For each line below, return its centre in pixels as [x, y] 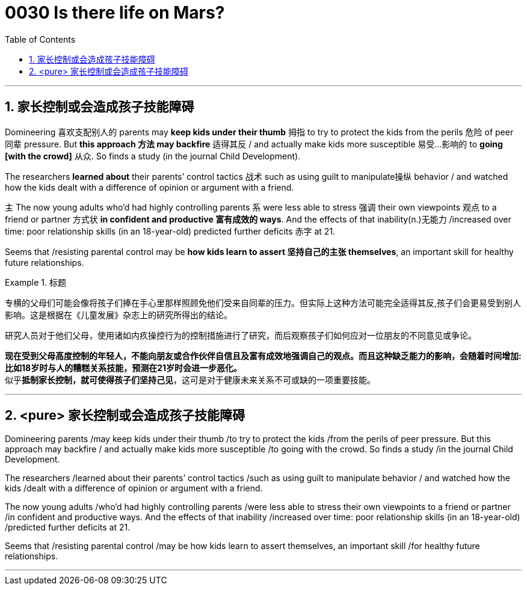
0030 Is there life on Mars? [115, 13]
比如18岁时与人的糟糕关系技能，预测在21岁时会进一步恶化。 [124, 367]
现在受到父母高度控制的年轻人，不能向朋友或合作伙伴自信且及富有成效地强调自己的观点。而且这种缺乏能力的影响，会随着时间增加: [263, 355]
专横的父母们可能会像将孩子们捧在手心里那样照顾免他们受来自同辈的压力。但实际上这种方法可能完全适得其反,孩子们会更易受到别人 [263, 303]
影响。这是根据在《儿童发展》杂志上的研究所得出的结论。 [119, 315]
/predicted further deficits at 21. [68, 527]
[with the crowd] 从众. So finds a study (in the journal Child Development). [153, 156]
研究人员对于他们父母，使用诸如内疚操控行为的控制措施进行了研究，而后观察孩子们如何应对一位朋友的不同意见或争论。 [241, 335]
